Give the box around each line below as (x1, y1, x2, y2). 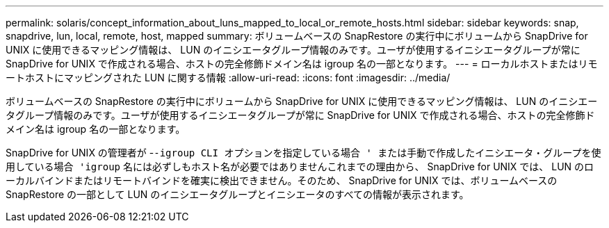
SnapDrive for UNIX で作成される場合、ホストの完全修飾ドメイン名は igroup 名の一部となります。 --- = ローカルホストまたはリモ (6, 58, 598, 70)
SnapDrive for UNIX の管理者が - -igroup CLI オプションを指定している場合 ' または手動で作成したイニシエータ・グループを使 (6, 147, 601, 158)
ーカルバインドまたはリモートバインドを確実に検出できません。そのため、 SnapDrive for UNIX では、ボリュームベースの (6, 174, 558, 186)
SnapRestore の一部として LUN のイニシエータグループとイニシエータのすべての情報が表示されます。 (6, 188, 469, 200)
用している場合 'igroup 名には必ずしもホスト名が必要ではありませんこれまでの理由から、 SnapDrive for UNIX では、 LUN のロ (6, 161, 594, 172)
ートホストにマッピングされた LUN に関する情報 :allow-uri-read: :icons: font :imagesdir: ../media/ (6, 72, 450, 83)
